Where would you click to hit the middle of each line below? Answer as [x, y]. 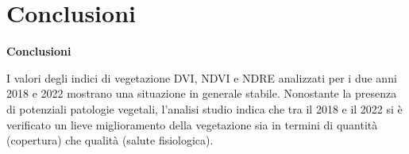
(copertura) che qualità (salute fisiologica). [110, 140]
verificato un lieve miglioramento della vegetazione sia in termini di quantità [192, 124]
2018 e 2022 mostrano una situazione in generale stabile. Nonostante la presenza [202, 93]
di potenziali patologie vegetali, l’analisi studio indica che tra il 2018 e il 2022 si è [204, 108]
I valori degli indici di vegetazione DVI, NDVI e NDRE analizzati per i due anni [202, 77]
